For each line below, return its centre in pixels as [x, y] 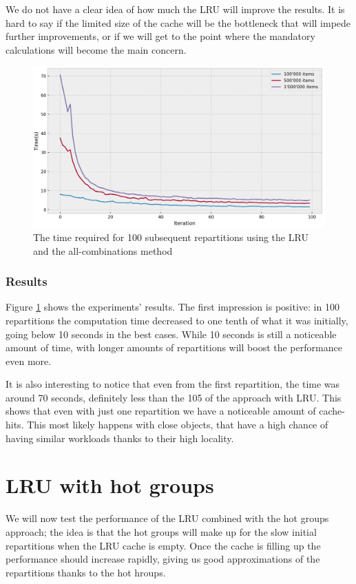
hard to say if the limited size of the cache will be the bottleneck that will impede [178, 22]
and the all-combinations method [103, 250]
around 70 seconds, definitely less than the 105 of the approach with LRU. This [174, 397]
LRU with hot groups [110, 485]
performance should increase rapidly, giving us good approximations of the [163, 559]
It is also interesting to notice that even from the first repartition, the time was [173, 384]
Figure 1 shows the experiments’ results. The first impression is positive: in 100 [172, 307]
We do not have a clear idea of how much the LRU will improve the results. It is [175, 9]
